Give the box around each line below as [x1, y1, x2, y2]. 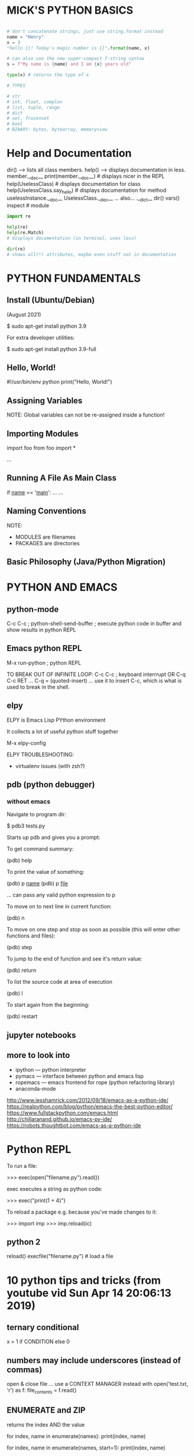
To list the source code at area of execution [7, 978, 113, 986]
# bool [7, 121, 23, 127]
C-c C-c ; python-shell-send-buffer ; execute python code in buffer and [7, 620, 182, 627]
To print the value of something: [7, 868, 85, 876]
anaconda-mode [15, 1085, 56, 1092]
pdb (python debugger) [7, 779, 95, 790]
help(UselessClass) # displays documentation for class [7, 180, 141, 187]
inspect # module [7, 202, 50, 209]
